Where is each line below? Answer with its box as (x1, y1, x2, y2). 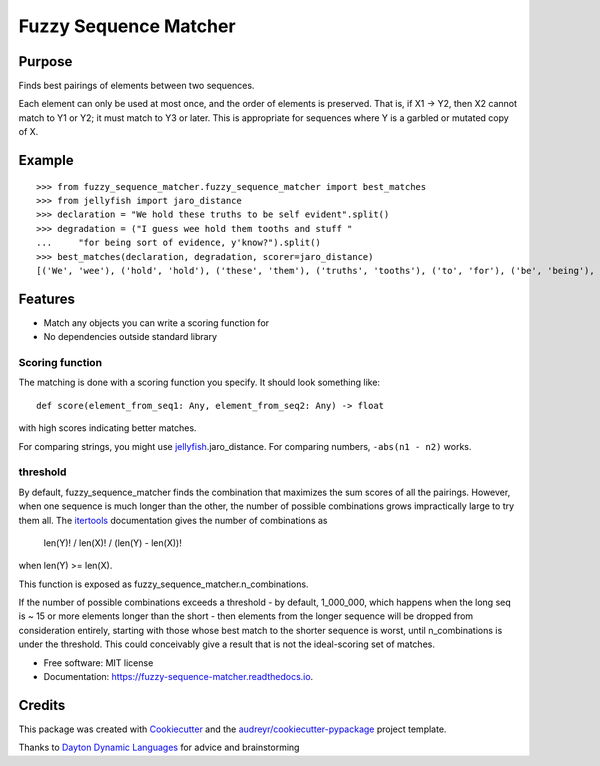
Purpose (18, 53, 73, 70)
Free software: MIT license (43, 656, 154, 669)
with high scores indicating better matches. (18, 422, 197, 434)
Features (18, 290, 75, 307)
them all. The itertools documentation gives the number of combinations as (18, 514, 328, 526)
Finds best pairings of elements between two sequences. (18, 80, 255, 92)
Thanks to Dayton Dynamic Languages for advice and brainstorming (18, 741, 300, 754)
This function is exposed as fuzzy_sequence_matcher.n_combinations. (18, 578, 309, 590)
